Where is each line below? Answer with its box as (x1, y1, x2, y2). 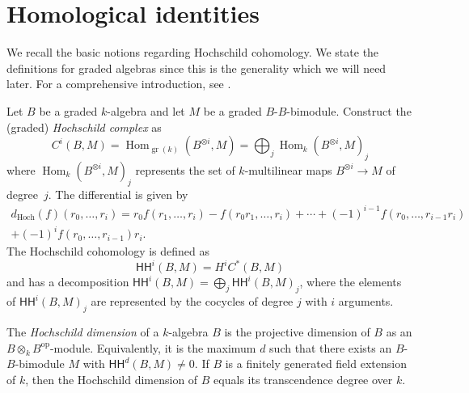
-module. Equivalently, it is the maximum (49, 339, 256, 356)
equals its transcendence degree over (213, 371, 393, 388)
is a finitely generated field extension (225, 355, 407, 372)
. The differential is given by (48, 185, 188, 202)
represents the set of (135, 161, 235, 178)
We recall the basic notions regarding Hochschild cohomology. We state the (6, 44, 379, 61)
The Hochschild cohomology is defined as (6, 243, 210, 260)
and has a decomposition (6, 273, 129, 290)
